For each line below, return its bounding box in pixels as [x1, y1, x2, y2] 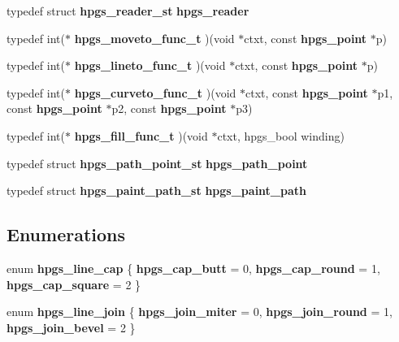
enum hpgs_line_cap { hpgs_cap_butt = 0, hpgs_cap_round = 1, [7, 259, 380, 276]
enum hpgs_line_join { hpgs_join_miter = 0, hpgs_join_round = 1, [7, 303, 392, 320]
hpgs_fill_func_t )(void [74, 127, 208, 144]
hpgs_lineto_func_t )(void [74, 57, 226, 74]
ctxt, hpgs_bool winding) [217, 127, 345, 144]
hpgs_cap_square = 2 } [7, 275, 141, 292]
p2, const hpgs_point [111, 100, 227, 117]
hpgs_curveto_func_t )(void [74, 84, 236, 101]
